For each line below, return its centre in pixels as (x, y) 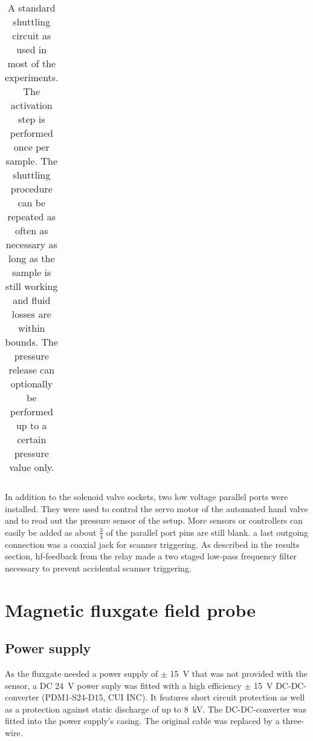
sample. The (31, 161)
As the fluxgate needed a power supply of (82, 673)
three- (293, 721)
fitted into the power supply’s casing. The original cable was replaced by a (142, 721)
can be (32, 203)
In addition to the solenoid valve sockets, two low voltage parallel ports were (147, 496)
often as (31, 230)
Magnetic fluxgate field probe (130, 609)
